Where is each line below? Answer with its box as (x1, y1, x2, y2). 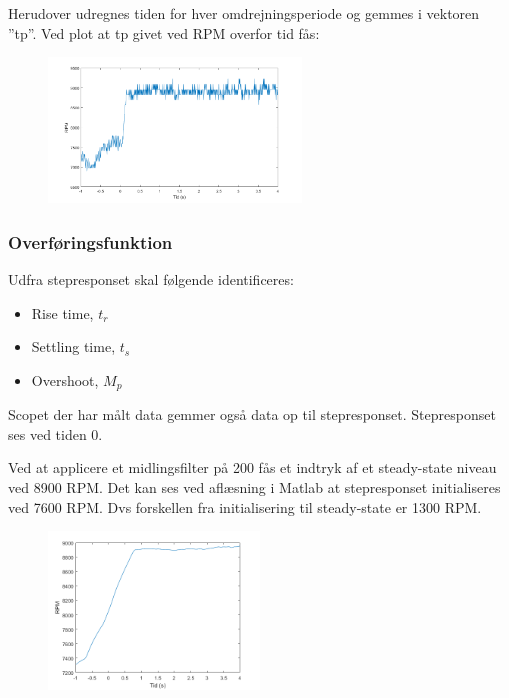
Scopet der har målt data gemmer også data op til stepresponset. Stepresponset (8, 404, 496, 425)
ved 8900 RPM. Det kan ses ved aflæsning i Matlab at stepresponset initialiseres (8, 476, 501, 497)
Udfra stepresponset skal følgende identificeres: (8, 268, 294, 289)
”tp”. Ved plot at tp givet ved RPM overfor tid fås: (8, 22, 320, 43)
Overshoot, (31, 369, 99, 390)
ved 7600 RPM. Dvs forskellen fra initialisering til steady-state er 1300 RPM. (8, 496, 482, 517)
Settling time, (31, 336, 116, 357)
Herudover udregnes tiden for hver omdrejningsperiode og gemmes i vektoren (8, 3, 480, 23)
